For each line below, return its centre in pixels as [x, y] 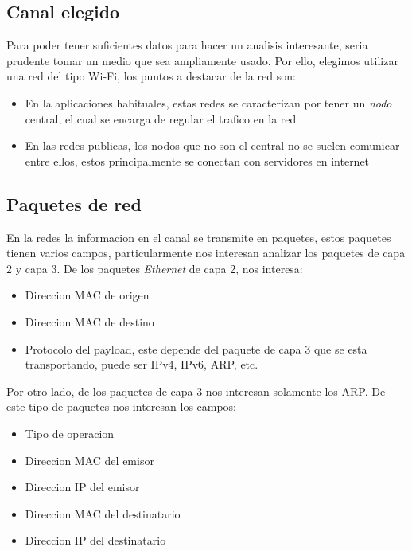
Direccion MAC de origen [87, 295]
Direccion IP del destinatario [95, 540]
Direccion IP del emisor [82, 487]
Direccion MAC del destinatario [103, 513]
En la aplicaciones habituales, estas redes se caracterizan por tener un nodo [208, 102]
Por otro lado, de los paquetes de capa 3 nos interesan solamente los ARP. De [196, 391]
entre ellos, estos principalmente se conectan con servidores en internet [197, 160]
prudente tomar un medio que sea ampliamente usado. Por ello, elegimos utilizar [202, 60]
